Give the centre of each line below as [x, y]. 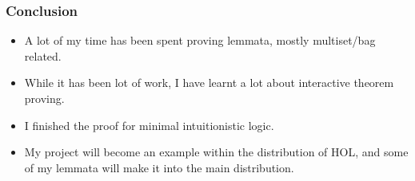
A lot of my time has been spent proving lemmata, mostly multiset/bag [200, 40]
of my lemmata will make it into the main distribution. [159, 167]
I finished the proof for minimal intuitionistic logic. [149, 125]
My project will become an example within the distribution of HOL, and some [216, 152]
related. [43, 55]
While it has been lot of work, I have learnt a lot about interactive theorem [209, 83]
